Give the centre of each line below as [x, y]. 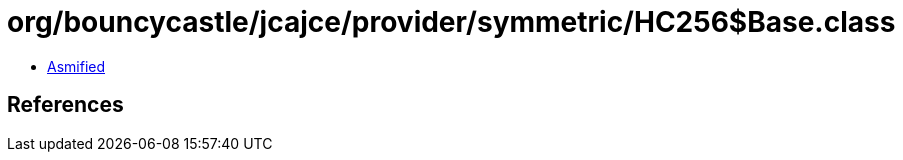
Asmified [76, 66]
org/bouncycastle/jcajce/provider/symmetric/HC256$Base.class [451, 22]
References [65, 105]
